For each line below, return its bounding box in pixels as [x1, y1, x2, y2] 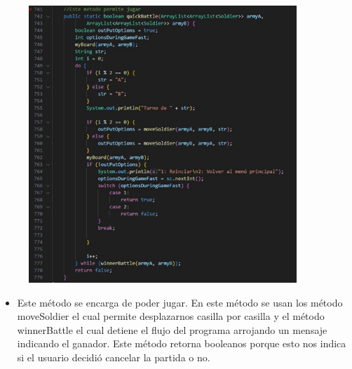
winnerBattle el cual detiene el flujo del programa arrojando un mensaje [17, 322, 327, 337]
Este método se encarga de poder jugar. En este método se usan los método [17, 295, 343, 309]
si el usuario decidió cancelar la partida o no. [17, 350, 210, 365]
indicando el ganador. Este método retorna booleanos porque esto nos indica [17, 336, 346, 351]
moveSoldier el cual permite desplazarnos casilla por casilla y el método [17, 309, 325, 323]
